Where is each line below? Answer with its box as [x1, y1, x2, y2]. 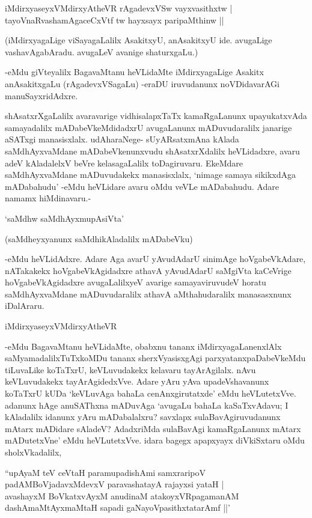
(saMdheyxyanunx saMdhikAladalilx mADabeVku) [5, 232, 193, 245]
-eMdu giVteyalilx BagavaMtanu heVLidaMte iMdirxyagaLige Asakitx [5, 66, 264, 78]
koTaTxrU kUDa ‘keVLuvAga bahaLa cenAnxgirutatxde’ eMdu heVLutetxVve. [5, 387, 296, 400]
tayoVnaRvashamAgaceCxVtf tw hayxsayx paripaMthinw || [5, 13, 224, 26]
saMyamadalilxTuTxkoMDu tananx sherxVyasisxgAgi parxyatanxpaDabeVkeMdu [5, 352, 306, 364]
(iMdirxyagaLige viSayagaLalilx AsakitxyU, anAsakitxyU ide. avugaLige [5, 34, 272, 46]
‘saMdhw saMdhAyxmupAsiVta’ [5, 212, 124, 224]
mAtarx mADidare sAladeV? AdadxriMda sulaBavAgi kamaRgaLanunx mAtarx [5, 422, 301, 434]
